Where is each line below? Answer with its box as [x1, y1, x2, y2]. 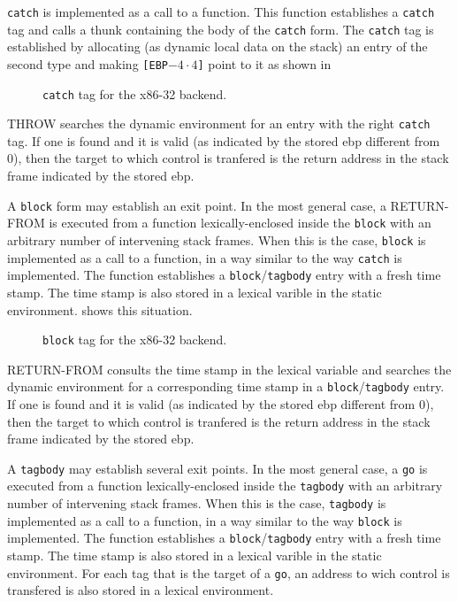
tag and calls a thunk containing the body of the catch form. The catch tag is [7, 19, 434, 38]
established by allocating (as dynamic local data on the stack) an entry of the [7, 37, 428, 56]
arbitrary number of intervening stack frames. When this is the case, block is [7, 230, 426, 249]
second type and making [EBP [7, 54, 168, 73]
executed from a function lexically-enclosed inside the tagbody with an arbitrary [7, 476, 443, 495]
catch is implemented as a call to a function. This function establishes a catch [7, 3, 435, 20]
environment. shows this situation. [7, 300, 193, 319]
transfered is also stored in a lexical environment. [7, 581, 274, 599]
